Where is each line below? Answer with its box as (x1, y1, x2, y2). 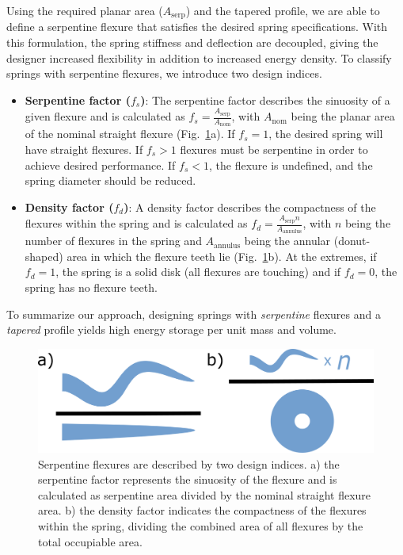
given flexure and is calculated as (25, 108, 185, 124)
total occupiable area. (38, 533, 143, 549)
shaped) (25, 247, 63, 264)
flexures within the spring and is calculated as (25, 215, 248, 232)
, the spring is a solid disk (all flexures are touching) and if (55, 263, 341, 280)
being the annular (244, 232, 331, 249)
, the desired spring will (268, 125, 383, 142)
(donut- (333, 232, 371, 249)
